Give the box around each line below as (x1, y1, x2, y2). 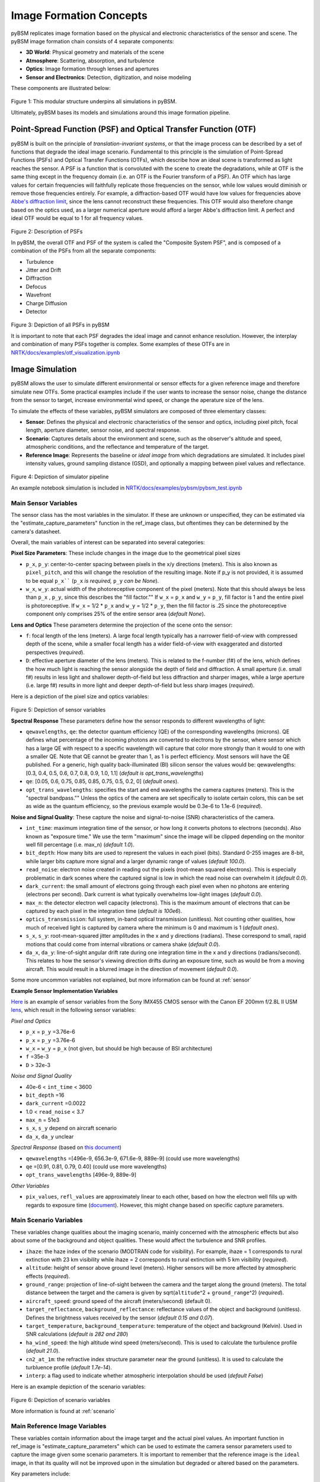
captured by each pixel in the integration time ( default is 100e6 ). (25, 908, 183, 915)
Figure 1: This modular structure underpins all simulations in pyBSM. (11, 98, 177, 105)
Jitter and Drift (25, 267, 62, 274)
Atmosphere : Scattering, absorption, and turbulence (25, 57, 155, 64)
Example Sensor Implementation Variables (11, 987, 119, 994)
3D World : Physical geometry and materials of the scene (25, 49, 165, 56)
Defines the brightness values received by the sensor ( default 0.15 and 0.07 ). (25, 1314, 215, 1321)
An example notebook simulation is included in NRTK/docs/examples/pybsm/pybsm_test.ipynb (11, 484, 242, 491)
